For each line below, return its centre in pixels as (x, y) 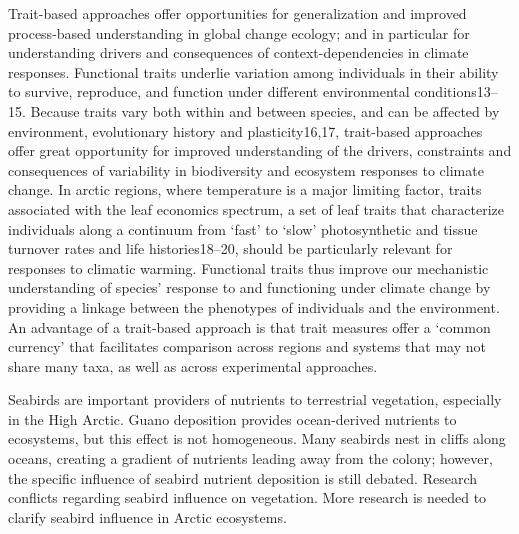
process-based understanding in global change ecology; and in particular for (239, 32)
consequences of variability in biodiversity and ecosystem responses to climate (246, 169)
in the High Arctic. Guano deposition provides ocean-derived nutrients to (232, 418)
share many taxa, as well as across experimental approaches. (193, 365)
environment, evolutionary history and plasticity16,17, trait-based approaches (245, 130)
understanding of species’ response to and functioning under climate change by (249, 287)
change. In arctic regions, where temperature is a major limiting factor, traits (245, 189)
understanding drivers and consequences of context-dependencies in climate (238, 52)
